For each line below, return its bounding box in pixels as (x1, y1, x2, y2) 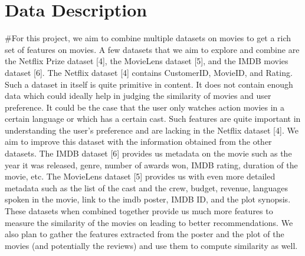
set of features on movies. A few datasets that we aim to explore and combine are (5, 43, 300, 55)
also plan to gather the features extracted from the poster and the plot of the (5, 228, 284, 240)
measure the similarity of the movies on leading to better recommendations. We (5, 216, 293, 228)
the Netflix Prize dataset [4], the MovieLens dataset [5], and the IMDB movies (5, 55, 288, 67)
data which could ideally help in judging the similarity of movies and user (5, 89, 271, 102)
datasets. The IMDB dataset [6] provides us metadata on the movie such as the (5, 147, 292, 159)
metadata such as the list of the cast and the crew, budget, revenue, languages (5, 181, 288, 194)
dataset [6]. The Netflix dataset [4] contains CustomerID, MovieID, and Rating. (5, 66, 293, 78)
